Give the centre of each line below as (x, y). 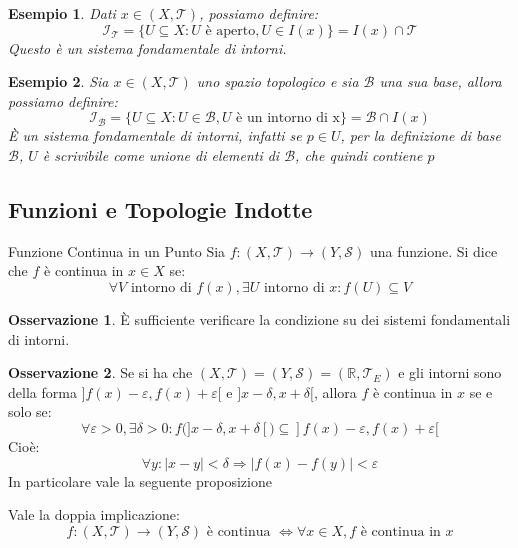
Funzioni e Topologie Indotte (160, 208)
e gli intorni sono (450, 372)
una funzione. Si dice (433, 250)
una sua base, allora (440, 81)
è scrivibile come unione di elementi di (161, 154)
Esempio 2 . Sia (58, 81)
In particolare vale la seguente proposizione (140, 480)
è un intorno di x (288, 118)
